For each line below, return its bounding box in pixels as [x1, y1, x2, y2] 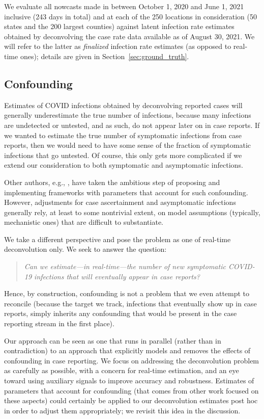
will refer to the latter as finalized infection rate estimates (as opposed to [4, 41, 231, 51]
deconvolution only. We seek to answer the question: [4, 244, 167, 254]
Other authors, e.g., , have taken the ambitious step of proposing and [4, 176, 220, 187]
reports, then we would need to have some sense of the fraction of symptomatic [4, 140, 251, 150]
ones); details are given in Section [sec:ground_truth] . [20, 50, 189, 61]
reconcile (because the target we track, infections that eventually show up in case [4, 298, 257, 308]
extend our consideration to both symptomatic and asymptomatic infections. [4, 160, 243, 170]
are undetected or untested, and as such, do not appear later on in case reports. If [4, 119, 260, 130]
